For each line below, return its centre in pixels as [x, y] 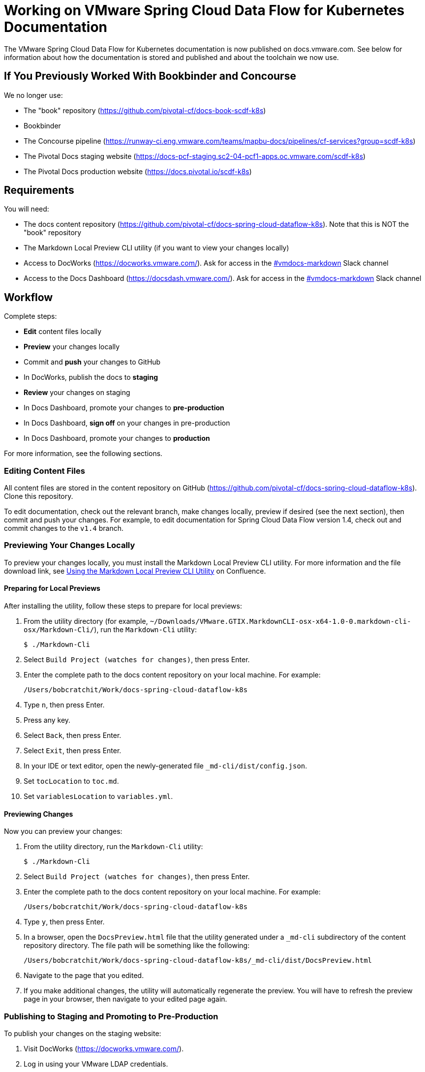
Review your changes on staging [77, 393]
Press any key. [47, 720]
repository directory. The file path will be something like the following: [137, 946]
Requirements [39, 190]
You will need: [27, 209]
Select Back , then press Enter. [73, 735]
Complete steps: [30, 316]
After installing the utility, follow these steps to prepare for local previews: [123, 606]
